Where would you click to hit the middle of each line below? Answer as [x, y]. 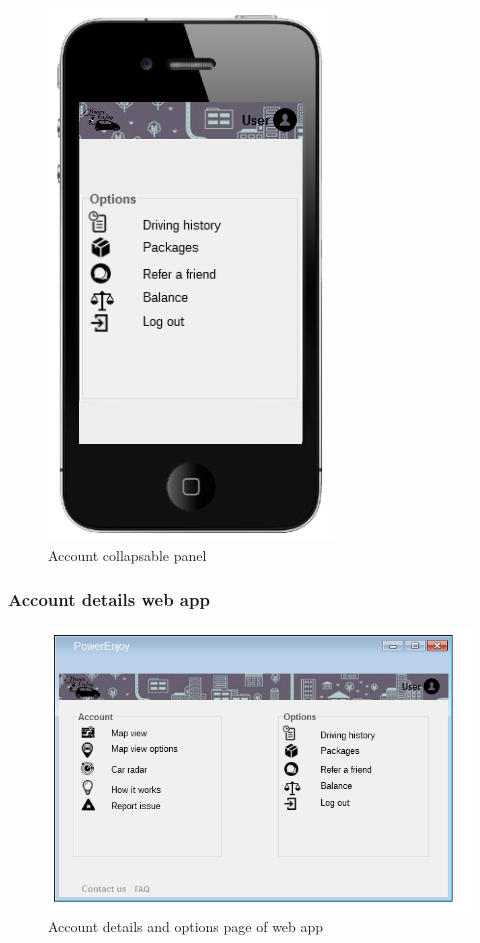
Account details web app [109, 599]
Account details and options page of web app [186, 926]
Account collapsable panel [127, 554]
